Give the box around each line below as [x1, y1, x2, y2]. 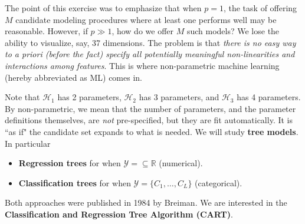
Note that [5, 91, 40, 103]
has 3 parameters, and [139, 91, 219, 103]
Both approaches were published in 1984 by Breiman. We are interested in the [5, 196, 287, 209]
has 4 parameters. [237, 91, 301, 103]
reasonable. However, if [5, 25, 88, 37]
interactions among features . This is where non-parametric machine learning [5, 59, 280, 71]
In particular [5, 137, 51, 149]
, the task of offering [223, 2, 297, 14]
